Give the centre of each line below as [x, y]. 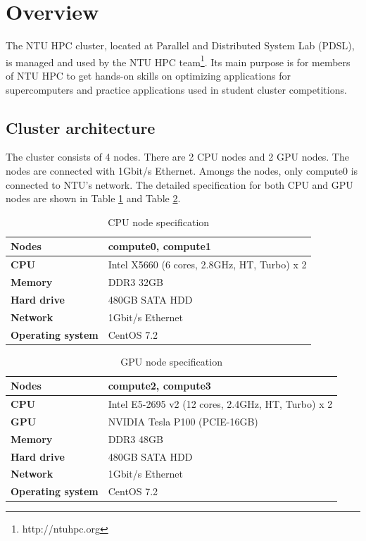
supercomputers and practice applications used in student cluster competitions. [176, 89]
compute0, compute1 [159, 246]
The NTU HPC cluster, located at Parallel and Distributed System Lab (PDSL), [180, 45]
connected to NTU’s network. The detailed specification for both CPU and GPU [179, 184]
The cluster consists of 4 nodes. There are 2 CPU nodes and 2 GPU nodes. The [177, 157]
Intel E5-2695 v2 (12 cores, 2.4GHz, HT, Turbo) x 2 [220, 404]
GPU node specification [171, 361]
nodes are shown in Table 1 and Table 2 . [93, 198]
